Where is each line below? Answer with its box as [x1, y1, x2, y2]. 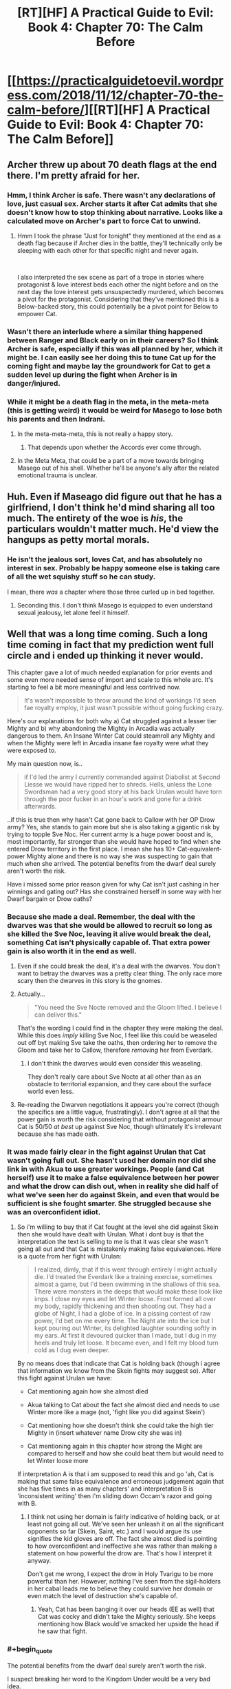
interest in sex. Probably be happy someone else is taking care [7, 563, 221, 573]
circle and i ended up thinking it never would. [7, 650, 204, 662]
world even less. [27, 1087, 74, 1095]
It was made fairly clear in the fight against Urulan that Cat [7, 1147, 206, 1157]
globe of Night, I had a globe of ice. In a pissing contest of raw [34, 1309, 211, 1318]
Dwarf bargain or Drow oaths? [7, 894, 93, 903]
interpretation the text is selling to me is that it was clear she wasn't [16, 1238, 208, 1246]
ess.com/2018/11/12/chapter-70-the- [7, 87, 224, 103]
